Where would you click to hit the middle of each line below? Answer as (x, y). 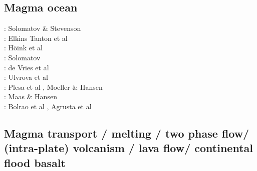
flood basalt (35, 162)
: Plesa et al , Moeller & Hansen (53, 86)
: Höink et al (23, 48)
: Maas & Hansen (31, 96)
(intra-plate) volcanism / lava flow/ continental (128, 148)
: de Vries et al (27, 67)
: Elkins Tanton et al (36, 38)
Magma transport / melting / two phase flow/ (127, 133)
